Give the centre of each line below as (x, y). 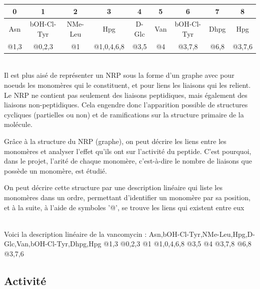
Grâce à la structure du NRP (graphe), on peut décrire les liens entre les (115, 141)
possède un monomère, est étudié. (55, 170)
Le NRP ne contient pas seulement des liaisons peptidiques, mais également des (126, 95)
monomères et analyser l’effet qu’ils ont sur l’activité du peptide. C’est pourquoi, (128, 151)
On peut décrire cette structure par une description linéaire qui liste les (113, 187)
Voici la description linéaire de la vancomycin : (75, 234)
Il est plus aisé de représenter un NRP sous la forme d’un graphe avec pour (119, 75)
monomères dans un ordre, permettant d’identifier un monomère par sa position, (127, 197)
